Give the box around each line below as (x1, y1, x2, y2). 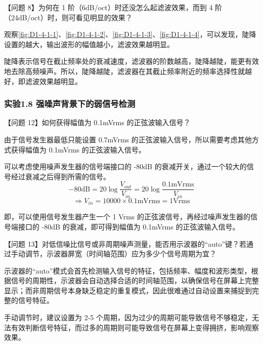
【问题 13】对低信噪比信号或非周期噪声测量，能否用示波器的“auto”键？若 (4, 238, 247, 249)
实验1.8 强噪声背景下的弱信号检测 (4, 97, 136, 110)
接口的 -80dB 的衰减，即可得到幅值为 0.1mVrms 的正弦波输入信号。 (18, 221, 240, 232)
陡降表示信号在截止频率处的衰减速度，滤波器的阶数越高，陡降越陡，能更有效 (4, 56, 259, 66)
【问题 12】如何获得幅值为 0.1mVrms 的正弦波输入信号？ (4, 117, 191, 128)
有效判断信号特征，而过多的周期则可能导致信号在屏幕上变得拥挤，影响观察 (11, 322, 259, 332)
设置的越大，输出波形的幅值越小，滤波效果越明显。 (4, 39, 174, 49)
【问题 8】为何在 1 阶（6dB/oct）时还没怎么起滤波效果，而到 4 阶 (4, 2, 223, 12)
